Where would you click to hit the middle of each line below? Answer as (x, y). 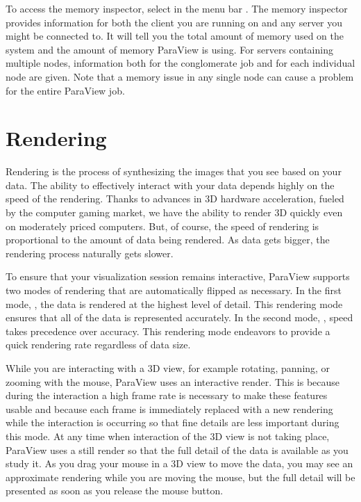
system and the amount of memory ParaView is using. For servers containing (169, 49)
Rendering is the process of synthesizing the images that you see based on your (174, 171)
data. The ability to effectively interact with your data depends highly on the (170, 185)
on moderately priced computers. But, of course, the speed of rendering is (162, 226)
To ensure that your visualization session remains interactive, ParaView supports (178, 276)
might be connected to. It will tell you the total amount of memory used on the (175, 36)
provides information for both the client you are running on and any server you (174, 22)
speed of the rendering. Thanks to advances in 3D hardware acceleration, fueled (175, 199)
